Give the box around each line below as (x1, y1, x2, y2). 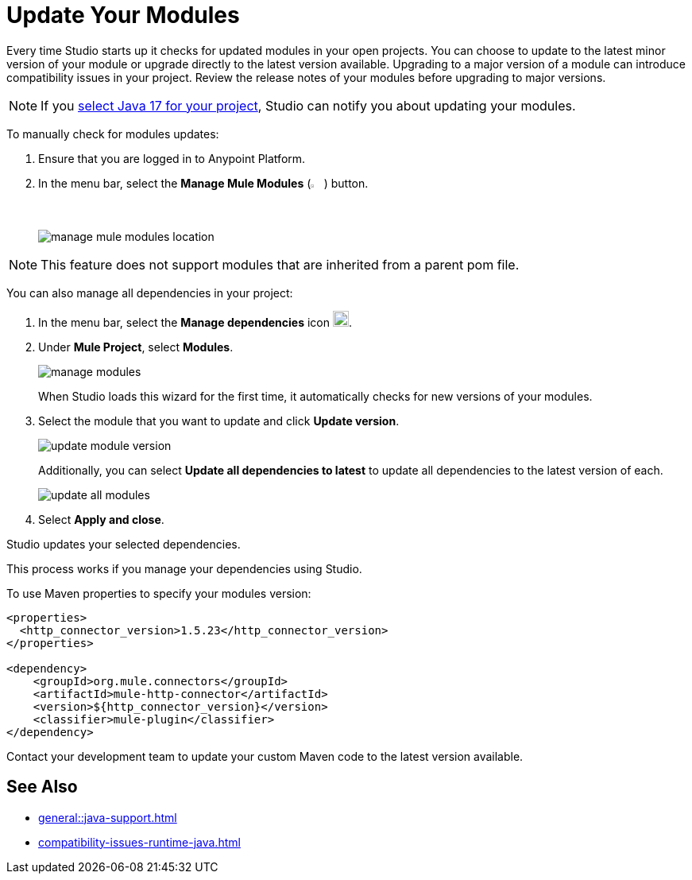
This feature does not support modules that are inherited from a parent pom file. (41, 256, 520, 273)
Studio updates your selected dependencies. (6, 537, 241, 551)
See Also (6, 777, 78, 797)
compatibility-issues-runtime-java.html (38, 835, 241, 849)
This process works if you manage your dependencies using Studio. (6, 561, 362, 576)
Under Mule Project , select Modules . (38, 339, 234, 354)
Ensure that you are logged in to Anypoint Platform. (38, 151, 306, 165)
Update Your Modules (6, 2, 240, 29)
